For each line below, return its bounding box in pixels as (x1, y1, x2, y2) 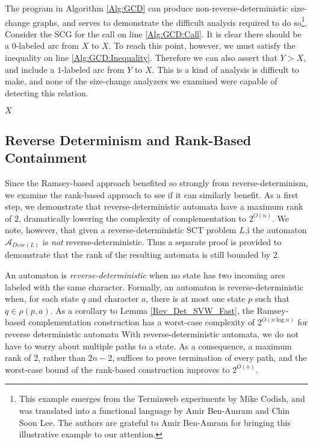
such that (255, 292, 290, 305)
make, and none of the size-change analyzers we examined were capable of (5, 75, 277, 87)
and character (88, 292, 139, 305)
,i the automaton (244, 224, 307, 236)
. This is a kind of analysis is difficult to (152, 63, 299, 75)
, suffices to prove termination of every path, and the (112, 351, 307, 364)
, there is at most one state (146, 292, 246, 305)
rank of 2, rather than (5, 351, 85, 364)
